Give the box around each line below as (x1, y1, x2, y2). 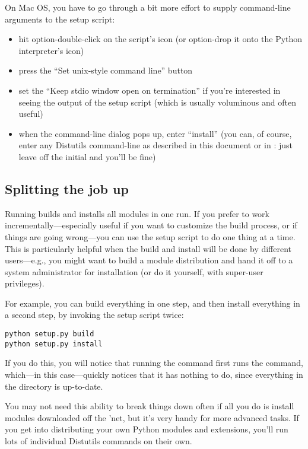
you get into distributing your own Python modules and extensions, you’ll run (5, 423, 288, 435)
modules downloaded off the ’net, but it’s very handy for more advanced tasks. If (5, 411, 299, 423)
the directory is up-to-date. (5, 380, 103, 392)
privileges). (5, 277, 45, 289)
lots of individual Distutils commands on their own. (5, 434, 192, 447)
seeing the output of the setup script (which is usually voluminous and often (18, 95, 296, 108)
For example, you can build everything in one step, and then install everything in (5, 297, 300, 309)
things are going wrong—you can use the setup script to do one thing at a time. (5, 230, 296, 243)
